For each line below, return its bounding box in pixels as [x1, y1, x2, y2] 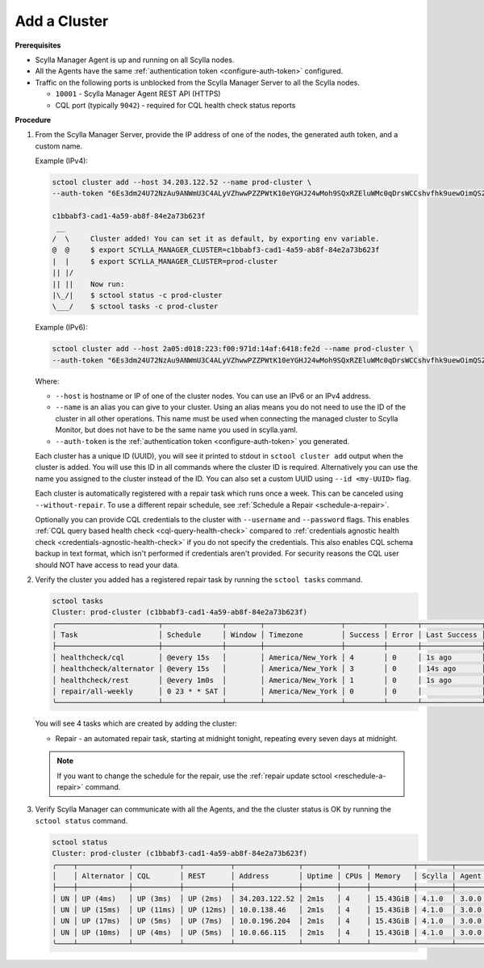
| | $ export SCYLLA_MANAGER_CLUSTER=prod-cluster [52, 257, 278, 266]
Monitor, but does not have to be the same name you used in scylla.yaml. [55, 425, 298, 435]
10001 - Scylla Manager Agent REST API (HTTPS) [55, 89, 221, 98]
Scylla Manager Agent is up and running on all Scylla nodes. [35, 55, 235, 65]
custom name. [35, 141, 83, 151]
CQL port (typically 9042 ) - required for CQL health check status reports [55, 100, 296, 110]
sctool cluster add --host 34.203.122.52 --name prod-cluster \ [52, 178, 312, 187]
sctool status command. [35, 815, 128, 825]
